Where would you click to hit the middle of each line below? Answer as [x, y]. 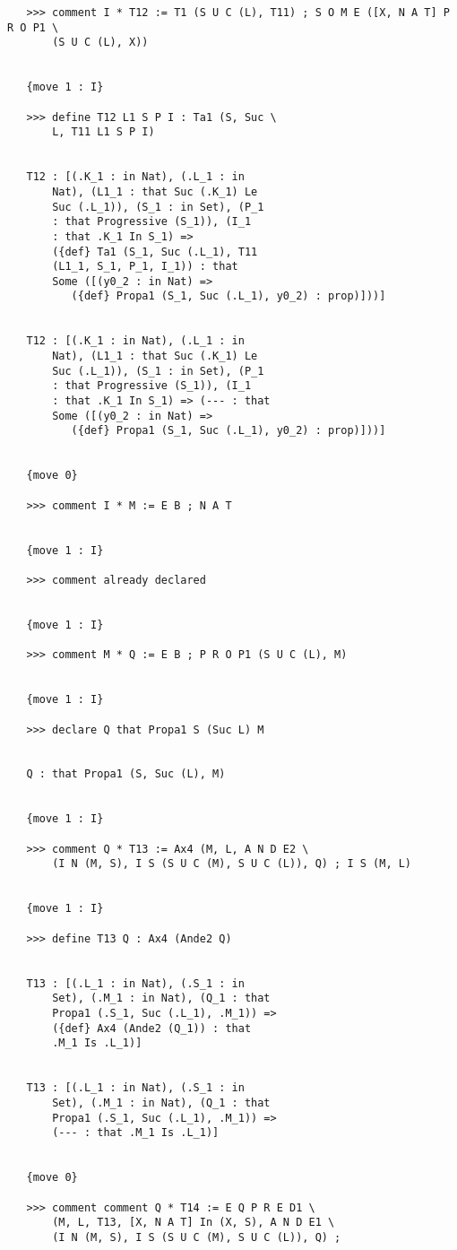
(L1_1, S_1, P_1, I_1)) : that [145, 267]
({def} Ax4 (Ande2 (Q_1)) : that [152, 1028]
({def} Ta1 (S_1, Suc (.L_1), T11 [155, 252]
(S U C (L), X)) [100, 43]
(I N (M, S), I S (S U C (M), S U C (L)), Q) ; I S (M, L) [232, 864]
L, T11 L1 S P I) [103, 132]
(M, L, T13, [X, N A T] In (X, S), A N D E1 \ [194, 1223]
